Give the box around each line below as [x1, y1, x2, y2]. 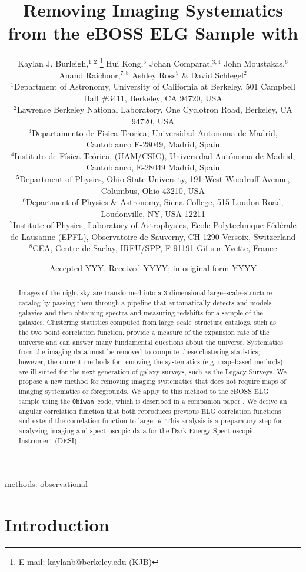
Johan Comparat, [149, 57, 212, 69]
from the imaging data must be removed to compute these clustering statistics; [18, 347, 260, 357]
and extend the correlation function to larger [18, 416, 156, 426]
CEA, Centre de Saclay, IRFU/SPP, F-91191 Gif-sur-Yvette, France [32, 242, 277, 254]
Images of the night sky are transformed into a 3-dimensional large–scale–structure [18, 288, 272, 298]
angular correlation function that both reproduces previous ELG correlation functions [18, 406, 281, 416]
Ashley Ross [132, 68, 176, 81]
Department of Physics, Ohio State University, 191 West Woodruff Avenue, [19, 172, 290, 185]
